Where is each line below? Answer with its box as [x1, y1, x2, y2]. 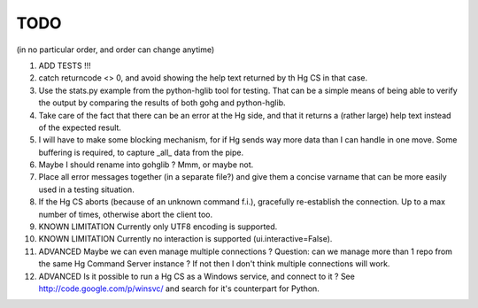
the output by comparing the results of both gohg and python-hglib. [38, 97, 286, 108]
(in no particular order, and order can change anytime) [16, 44, 215, 55]
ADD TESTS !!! [38, 60, 92, 71]
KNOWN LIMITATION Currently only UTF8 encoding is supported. [38, 221, 278, 232]
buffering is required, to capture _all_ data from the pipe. [38, 147, 243, 158]
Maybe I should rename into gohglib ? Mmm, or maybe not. [38, 159, 254, 170]
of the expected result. [38, 122, 121, 133]
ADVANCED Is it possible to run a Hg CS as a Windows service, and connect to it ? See [38, 271, 356, 281]
